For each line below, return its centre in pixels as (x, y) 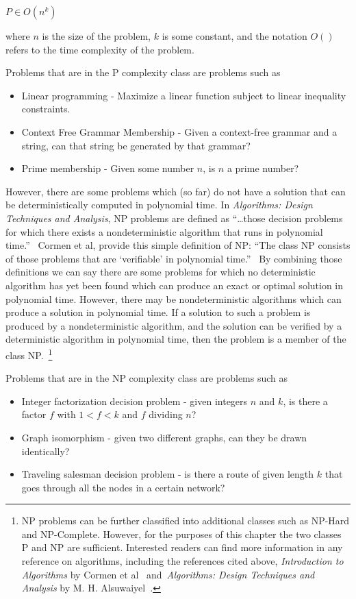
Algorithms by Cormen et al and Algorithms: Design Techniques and (168, 574)
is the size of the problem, (97, 36)
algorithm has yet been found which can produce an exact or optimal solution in (175, 285)
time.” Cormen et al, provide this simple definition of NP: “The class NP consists (178, 245)
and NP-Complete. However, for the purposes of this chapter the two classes (181, 534)
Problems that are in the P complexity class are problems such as (143, 72)
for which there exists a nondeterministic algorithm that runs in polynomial (164, 231)
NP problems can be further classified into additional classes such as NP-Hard (186, 521)
